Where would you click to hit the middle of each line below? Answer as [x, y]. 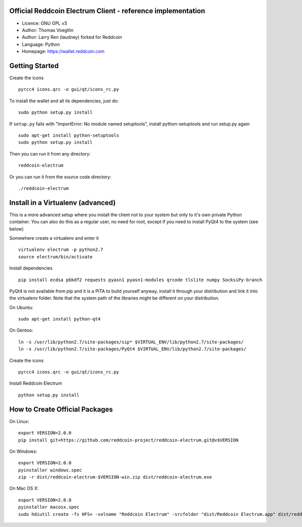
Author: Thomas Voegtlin [48, 30]
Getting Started [34, 66]
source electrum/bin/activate [56, 257]
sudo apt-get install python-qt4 [59, 319]
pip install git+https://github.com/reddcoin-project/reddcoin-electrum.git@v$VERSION [128, 440]
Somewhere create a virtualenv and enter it [54, 238]
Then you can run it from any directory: [50, 153]
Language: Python [41, 44]
